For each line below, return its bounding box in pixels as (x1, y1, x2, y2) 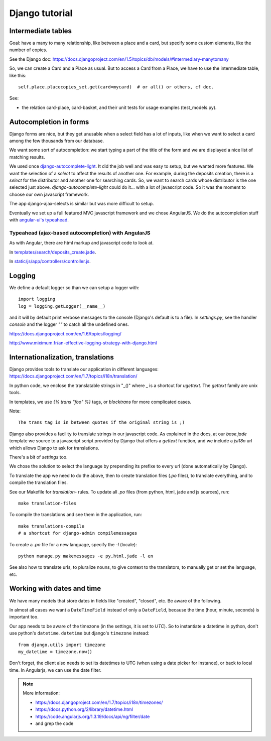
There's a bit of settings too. (9, 454, 68, 460)
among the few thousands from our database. (9, 138, 104, 144)
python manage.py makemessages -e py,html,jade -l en (18, 553, 153, 559)
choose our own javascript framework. (9, 191, 89, 197)
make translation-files (18, 500, 77, 506)
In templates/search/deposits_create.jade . (9, 249, 96, 255)
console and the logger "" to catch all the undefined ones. (9, 321, 129, 327)
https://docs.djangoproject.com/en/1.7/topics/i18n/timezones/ (35, 699, 163, 705)
